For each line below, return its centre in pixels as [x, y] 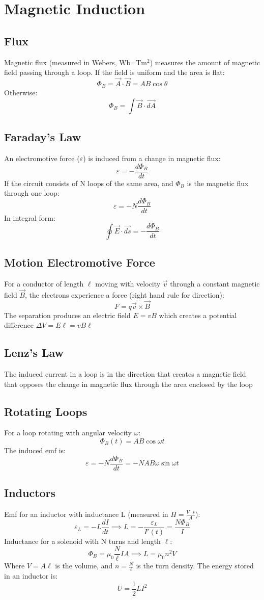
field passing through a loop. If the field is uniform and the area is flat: [114, 72]
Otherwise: [21, 93]
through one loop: [32, 193]
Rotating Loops [46, 411]
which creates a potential [198, 315]
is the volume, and [84, 566]
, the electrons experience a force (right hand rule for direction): [124, 294]
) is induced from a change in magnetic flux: [152, 158]
